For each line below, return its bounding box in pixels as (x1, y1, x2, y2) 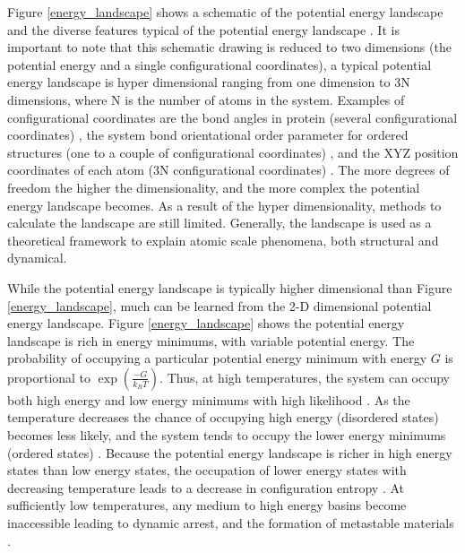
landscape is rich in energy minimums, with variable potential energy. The (7, 331, 415, 350)
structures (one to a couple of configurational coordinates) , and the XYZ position (7, 143, 459, 161)
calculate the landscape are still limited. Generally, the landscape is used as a (7, 213, 432, 232)
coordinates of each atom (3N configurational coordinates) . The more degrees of (7, 160, 450, 179)
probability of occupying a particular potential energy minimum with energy (7, 349, 427, 367)
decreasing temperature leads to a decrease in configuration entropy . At (7, 478, 405, 497)
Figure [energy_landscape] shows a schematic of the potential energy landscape (7, 3, 443, 21)
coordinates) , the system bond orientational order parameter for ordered (7, 125, 409, 144)
